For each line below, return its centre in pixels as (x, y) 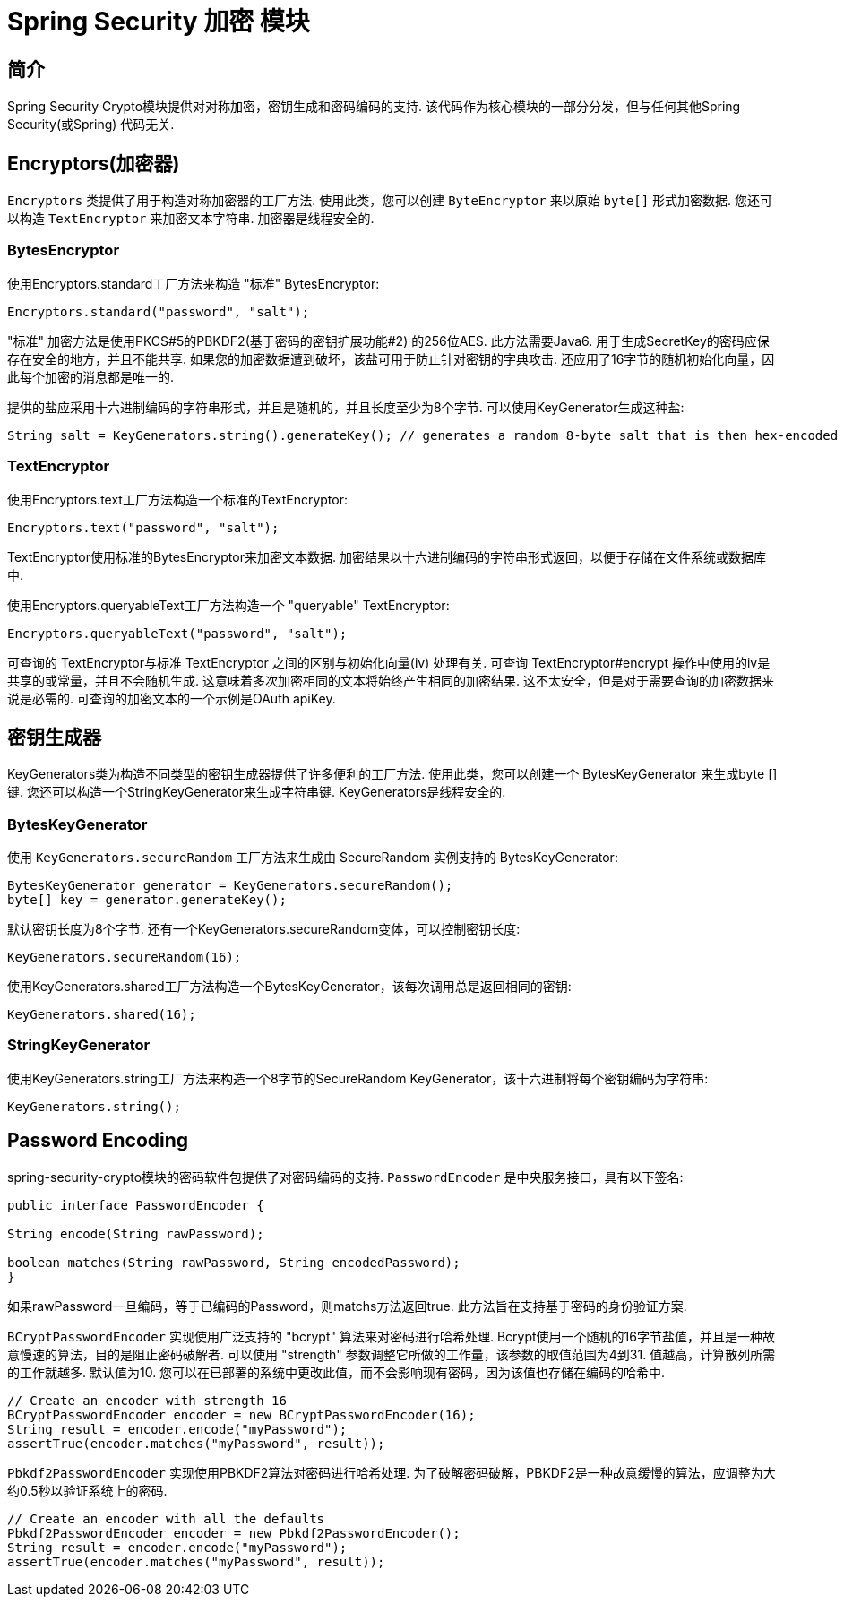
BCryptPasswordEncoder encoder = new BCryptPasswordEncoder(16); (241, 1414)
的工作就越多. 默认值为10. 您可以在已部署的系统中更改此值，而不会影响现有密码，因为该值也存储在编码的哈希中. (336, 1372)
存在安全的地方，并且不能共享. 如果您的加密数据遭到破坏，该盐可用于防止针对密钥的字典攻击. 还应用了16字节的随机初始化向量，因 (391, 358)
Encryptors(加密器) (94, 163)
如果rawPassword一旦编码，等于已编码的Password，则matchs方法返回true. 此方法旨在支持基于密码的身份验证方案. (347, 1306)
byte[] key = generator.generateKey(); (147, 900)
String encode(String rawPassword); (136, 1233)
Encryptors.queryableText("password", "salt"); (177, 633)
